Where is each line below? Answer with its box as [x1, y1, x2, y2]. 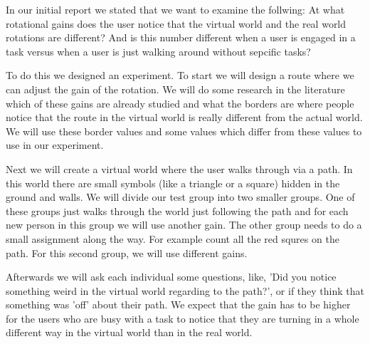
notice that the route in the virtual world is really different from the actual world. [6, 110, 363, 125]
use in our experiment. [6, 137, 104, 152]
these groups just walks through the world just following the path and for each [6, 203, 349, 218]
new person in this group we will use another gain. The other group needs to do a [6, 217, 362, 232]
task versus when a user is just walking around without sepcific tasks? [6, 43, 311, 58]
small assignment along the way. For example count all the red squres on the [6, 231, 339, 246]
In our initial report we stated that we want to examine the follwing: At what [6, 2, 345, 16]
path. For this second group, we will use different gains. [6, 245, 248, 260]
